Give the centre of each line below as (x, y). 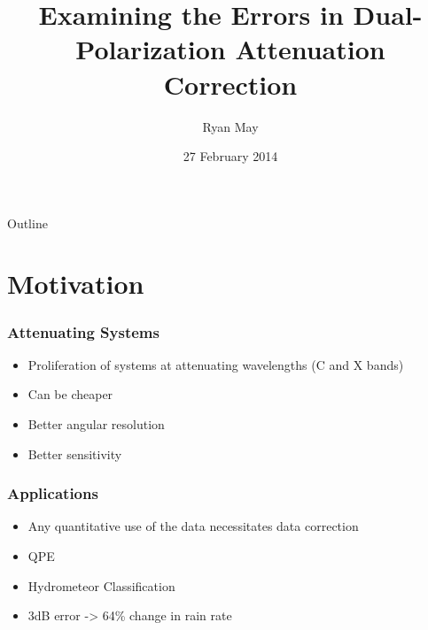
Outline (27, 223)
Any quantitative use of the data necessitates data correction (193, 526)
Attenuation (310, 49)
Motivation (76, 284)
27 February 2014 (230, 156)
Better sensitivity (75, 453)
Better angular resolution (96, 424)
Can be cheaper (70, 394)
